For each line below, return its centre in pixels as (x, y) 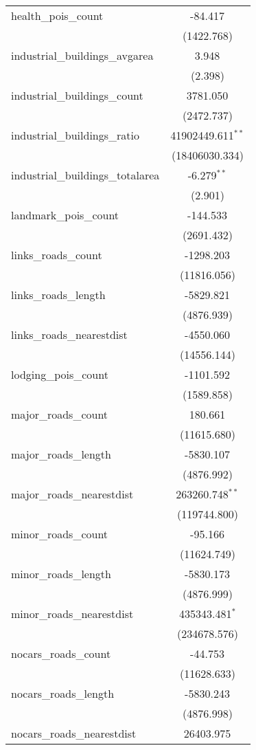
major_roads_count (60, 414)
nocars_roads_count (61, 653)
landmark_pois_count (65, 215)
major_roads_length (61, 454)
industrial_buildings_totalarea (85, 175)
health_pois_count (57, 15)
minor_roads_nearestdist (72, 614)
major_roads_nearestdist (72, 494)
